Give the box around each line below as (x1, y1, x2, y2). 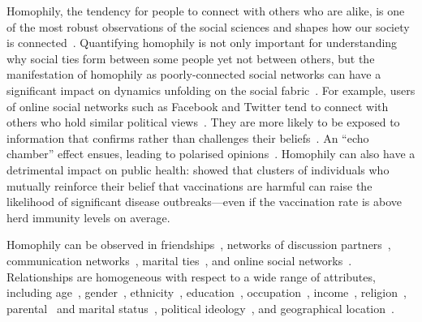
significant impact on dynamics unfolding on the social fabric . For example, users (6, 81, 416, 98)
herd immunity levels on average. (6, 208, 170, 225)
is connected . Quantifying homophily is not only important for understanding (6, 34, 398, 51)
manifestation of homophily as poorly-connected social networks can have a (6, 66, 381, 83)
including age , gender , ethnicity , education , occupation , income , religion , (6, 284, 407, 301)
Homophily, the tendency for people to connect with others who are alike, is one (6, 2, 405, 19)
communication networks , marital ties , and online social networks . (6, 251, 352, 268)
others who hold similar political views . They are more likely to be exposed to (6, 114, 400, 131)
